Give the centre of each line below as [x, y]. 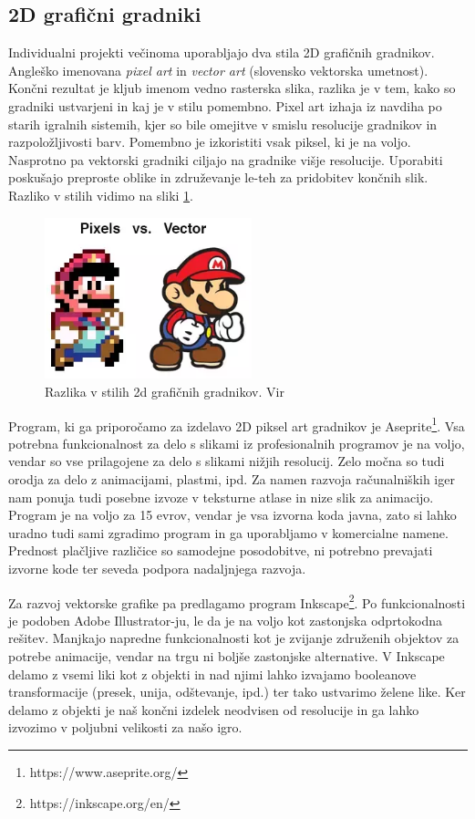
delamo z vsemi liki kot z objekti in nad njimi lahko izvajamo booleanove [212, 674]
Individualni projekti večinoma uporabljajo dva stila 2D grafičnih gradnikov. [222, 52]
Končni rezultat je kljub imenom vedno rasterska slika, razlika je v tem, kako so [232, 88]
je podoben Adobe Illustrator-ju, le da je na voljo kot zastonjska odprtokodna [226, 620]
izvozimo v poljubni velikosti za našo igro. [125, 727]
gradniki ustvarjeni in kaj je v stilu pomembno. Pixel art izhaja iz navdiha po [225, 105]
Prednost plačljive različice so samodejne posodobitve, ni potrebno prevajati [221, 550]
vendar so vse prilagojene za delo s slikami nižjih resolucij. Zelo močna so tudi [227, 461]
